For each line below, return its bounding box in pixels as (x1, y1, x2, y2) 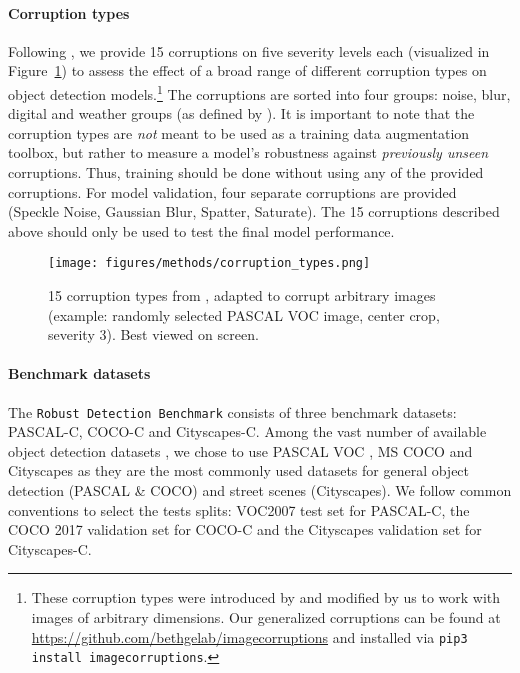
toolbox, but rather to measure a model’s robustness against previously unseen (8, 142, 489, 163)
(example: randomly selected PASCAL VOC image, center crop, (48, 304, 440, 325)
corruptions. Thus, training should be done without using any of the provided (8, 162, 484, 183)
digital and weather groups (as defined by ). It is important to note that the (8, 103, 475, 124)
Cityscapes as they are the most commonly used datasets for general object (8, 460, 470, 481)
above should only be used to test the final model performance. (8, 220, 395, 241)
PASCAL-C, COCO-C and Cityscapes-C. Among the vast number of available (8, 421, 487, 442)
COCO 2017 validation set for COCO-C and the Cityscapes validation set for (8, 519, 482, 540)
